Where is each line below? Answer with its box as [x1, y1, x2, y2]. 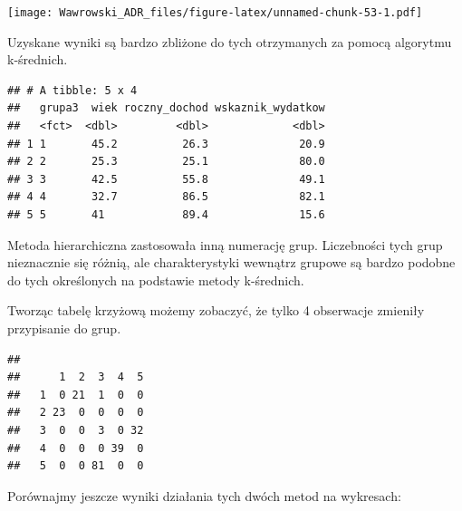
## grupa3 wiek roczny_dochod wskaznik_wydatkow [7, 101, 325, 115]
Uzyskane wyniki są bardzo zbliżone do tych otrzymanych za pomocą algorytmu [7, 32, 452, 51]
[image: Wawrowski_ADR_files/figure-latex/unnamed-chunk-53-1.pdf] [7, 6, 423, 19]
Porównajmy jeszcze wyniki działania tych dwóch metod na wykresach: [7, 486, 401, 505]
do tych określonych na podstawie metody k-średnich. [7, 270, 304, 289]
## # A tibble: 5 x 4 [7, 83, 138, 97]
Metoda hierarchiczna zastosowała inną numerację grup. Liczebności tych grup [7, 235, 443, 254]
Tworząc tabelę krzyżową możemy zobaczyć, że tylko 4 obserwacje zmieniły [7, 301, 425, 320]
